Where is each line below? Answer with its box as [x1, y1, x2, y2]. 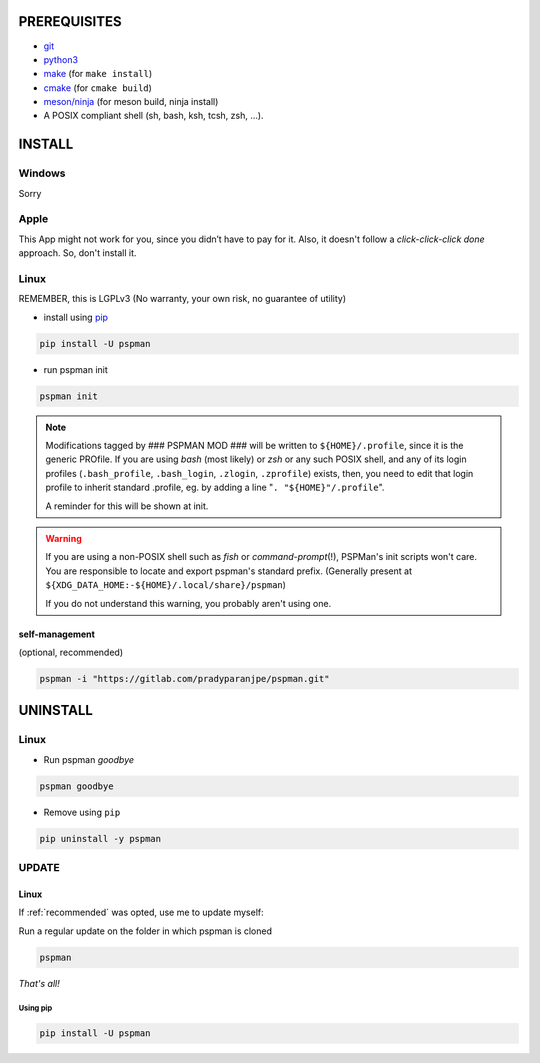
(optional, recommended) [18, 646, 124, 658]
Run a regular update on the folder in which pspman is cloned [18, 925, 273, 937]
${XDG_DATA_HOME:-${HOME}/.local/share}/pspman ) [45, 579, 287, 591]
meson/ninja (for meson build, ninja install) [43, 96, 219, 108]
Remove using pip [43, 806, 121, 818]
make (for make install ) [43, 68, 153, 80]
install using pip [43, 311, 109, 323]
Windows [18, 166, 66, 180]
